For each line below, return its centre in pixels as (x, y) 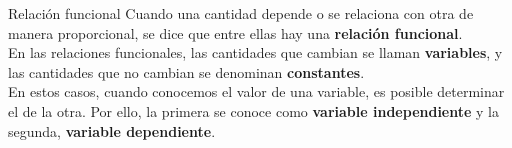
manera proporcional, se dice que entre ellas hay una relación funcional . (235, 32)
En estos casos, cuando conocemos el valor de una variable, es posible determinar (256, 91)
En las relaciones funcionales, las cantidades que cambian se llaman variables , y (255, 52)
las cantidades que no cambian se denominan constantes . (186, 71)
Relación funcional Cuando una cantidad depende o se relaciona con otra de (241, 13)
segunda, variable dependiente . (112, 130)
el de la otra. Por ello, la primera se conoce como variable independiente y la (253, 110)
